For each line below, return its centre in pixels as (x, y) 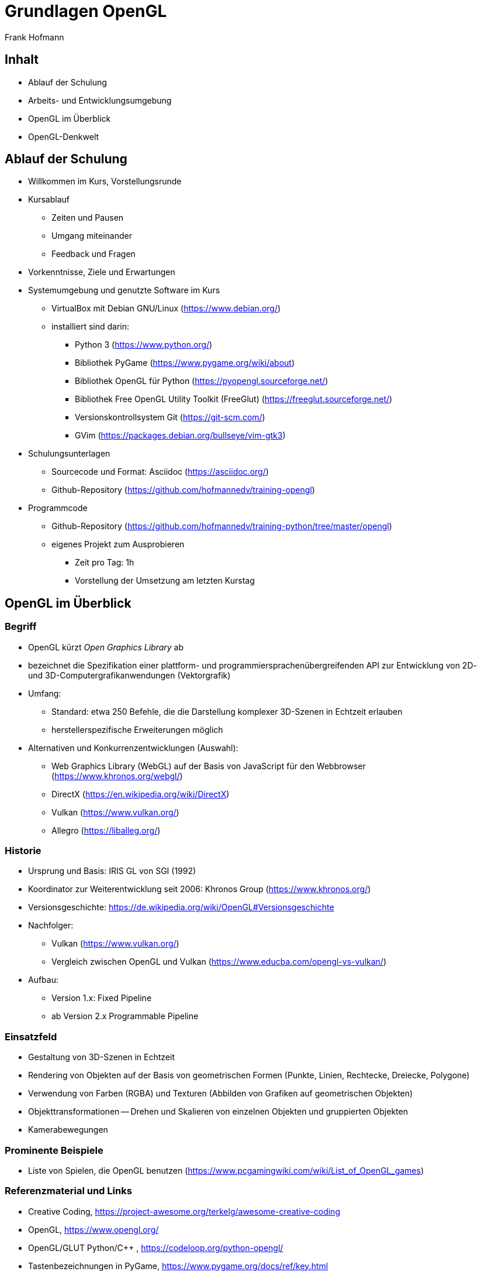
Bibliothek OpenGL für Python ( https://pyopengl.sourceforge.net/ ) (202, 381)
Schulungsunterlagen (69, 454)
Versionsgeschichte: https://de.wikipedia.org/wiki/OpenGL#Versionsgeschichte (181, 907)
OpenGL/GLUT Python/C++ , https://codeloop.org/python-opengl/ (156, 1247)
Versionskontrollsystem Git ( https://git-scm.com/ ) (170, 417)
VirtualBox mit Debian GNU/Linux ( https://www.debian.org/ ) (166, 309)
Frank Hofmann (34, 37)
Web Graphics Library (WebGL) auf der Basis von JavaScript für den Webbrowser (209, 766)
